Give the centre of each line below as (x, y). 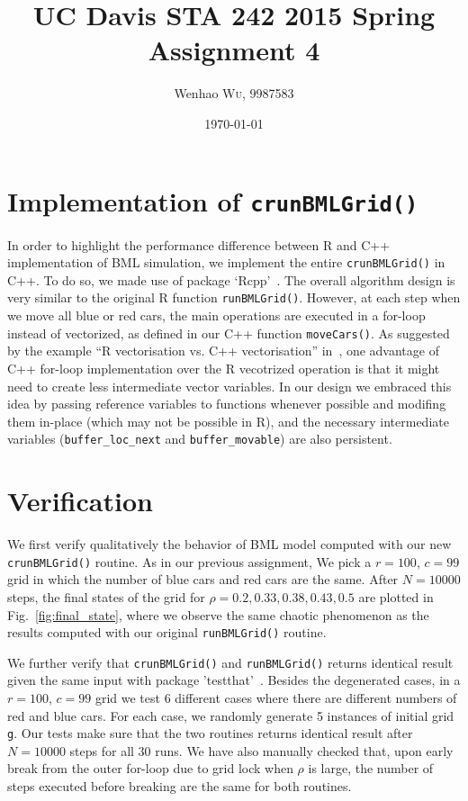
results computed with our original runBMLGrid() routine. (167, 632)
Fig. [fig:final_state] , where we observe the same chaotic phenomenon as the (218, 614)
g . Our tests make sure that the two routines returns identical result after (210, 733)
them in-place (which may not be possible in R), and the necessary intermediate (228, 421)
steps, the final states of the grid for (106, 596)
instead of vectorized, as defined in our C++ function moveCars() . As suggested (229, 333)
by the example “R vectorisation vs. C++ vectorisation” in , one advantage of (223, 351)
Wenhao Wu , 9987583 (234, 93)
